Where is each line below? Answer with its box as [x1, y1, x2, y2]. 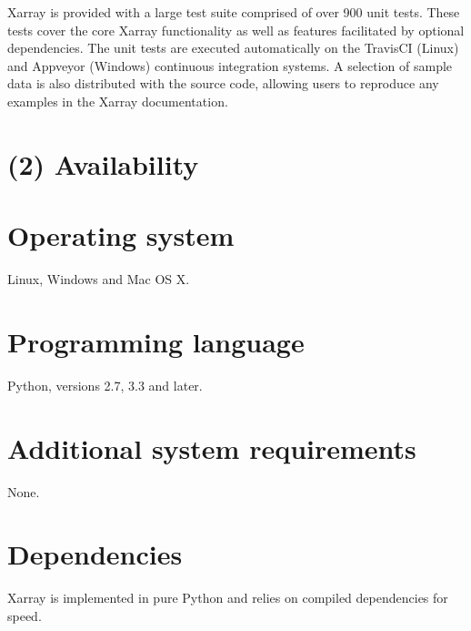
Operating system [7, 217, 235, 254]
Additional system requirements [7, 429, 416, 466]
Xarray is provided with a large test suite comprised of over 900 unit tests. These [7, 3, 460, 21]
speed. [7, 606, 42, 625]
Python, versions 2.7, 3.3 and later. [7, 375, 203, 394]
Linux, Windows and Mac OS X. [7, 270, 190, 289]
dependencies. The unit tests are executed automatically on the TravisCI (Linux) [7, 38, 459, 57]
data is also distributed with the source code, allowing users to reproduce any [7, 74, 439, 93]
